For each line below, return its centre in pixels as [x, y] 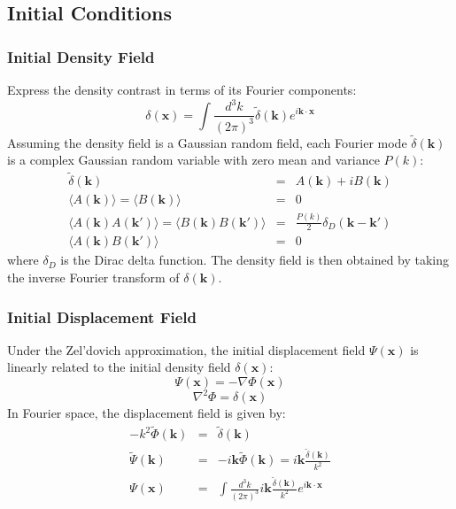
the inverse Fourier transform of [93, 277]
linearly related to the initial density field [119, 367]
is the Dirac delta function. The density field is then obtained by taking [255, 260]
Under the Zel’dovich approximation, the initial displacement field [186, 349]
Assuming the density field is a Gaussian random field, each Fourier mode [207, 142]
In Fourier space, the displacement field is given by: [147, 413]
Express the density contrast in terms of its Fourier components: [182, 89]
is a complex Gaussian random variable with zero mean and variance [193, 160]
